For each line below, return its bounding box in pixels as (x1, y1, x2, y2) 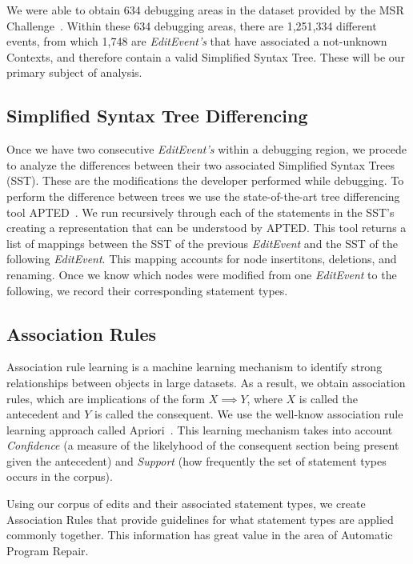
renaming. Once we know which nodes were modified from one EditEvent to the (6, 266, 397, 282)
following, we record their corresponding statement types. (6, 282, 288, 298)
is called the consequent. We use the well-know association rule (94, 406, 403, 422)
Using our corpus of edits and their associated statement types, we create (6, 495, 366, 512)
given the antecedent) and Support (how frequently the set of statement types (6, 452, 387, 469)
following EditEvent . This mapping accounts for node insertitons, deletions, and (6, 250, 397, 267)
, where (247, 390, 283, 406)
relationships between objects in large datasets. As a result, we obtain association (6, 374, 406, 390)
